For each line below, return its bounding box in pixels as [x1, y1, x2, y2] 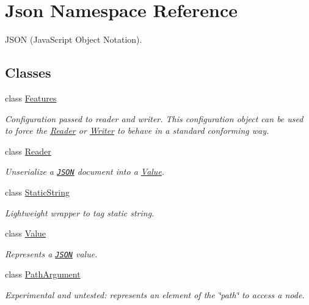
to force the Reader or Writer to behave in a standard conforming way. [5, 124, 269, 137]
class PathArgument [5, 268, 81, 281]
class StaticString [5, 185, 70, 198]
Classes [5, 63, 51, 82]
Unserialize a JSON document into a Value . [5, 165, 165, 178]
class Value [5, 227, 46, 240]
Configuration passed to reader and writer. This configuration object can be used [5, 112, 304, 125]
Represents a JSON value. [5, 247, 98, 260]
